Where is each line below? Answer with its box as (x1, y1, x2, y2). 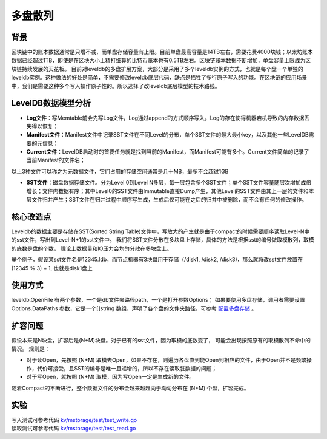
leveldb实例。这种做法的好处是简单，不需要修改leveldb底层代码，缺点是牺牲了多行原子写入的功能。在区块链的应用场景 (11, 73, 308, 81)
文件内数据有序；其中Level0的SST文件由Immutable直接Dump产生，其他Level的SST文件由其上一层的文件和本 (42, 187, 314, 194)
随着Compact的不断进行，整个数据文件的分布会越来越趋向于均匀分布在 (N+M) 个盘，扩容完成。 (11, 384, 249, 392)
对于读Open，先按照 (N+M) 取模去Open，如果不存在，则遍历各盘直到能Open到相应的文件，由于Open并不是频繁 (26, 356, 307, 364)
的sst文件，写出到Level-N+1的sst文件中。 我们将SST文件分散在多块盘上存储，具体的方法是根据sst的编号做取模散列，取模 (11, 236, 314, 243)
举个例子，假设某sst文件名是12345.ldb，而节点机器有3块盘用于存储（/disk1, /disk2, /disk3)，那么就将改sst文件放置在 (11, 256, 303, 264)
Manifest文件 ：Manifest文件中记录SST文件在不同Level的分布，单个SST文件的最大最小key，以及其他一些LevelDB (26, 131, 309, 138)
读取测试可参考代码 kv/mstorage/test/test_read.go (11, 424, 136, 432)
